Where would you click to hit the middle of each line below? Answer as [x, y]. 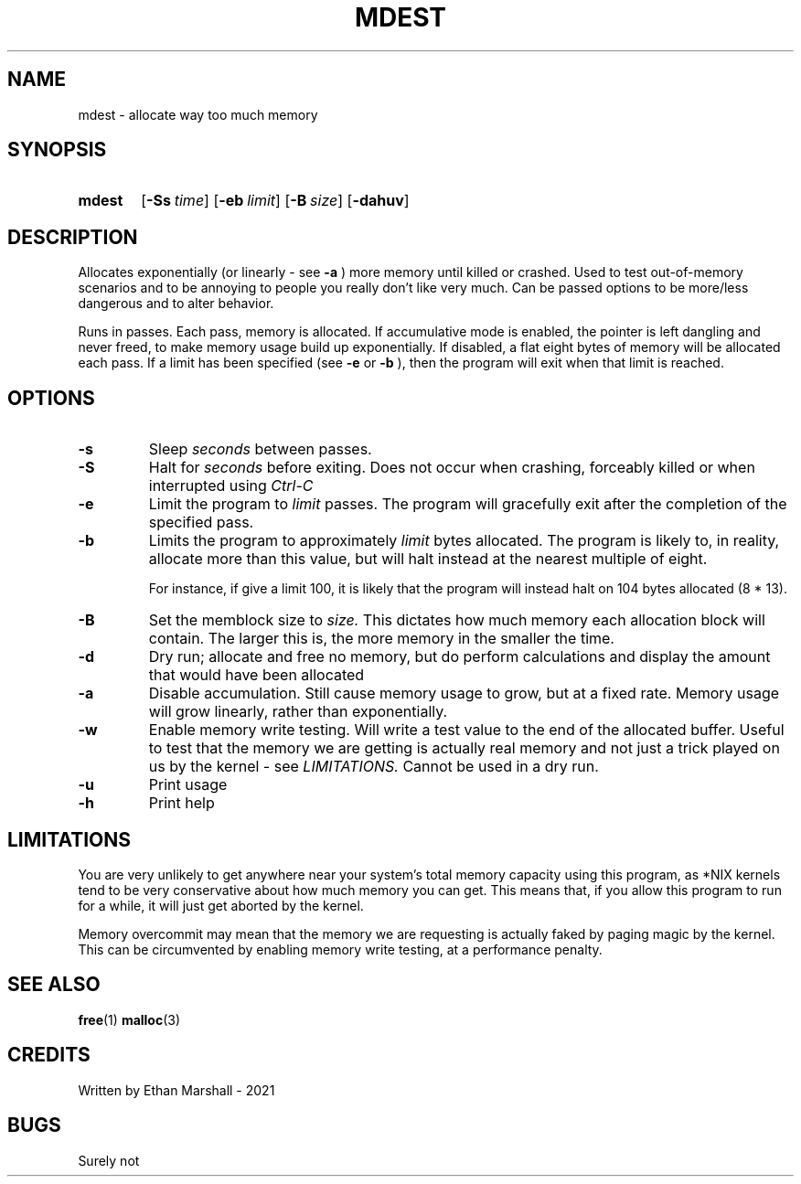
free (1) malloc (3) [129, 1019]
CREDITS [49, 1055]
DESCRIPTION [73, 237]
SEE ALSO [54, 985]
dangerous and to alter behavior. [176, 304]
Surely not [109, 1160]
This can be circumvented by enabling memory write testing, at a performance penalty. [340, 949]
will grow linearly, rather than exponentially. [298, 712]
